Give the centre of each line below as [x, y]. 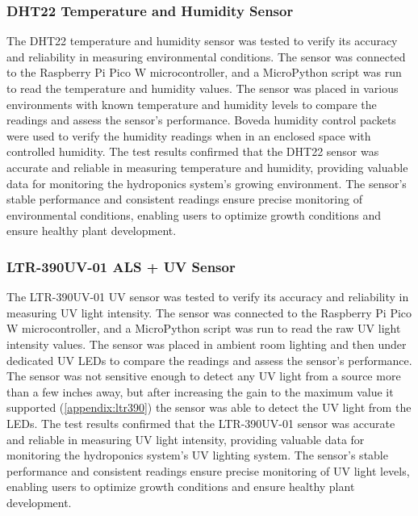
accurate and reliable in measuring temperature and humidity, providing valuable [207, 167]
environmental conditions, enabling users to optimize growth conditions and [194, 214]
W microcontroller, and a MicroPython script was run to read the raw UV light [204, 328]
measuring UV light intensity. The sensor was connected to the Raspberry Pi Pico [209, 312]
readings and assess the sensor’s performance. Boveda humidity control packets [201, 120]
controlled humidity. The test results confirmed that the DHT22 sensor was [193, 151]
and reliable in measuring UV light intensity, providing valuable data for [186, 439]
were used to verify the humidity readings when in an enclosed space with [189, 135]
